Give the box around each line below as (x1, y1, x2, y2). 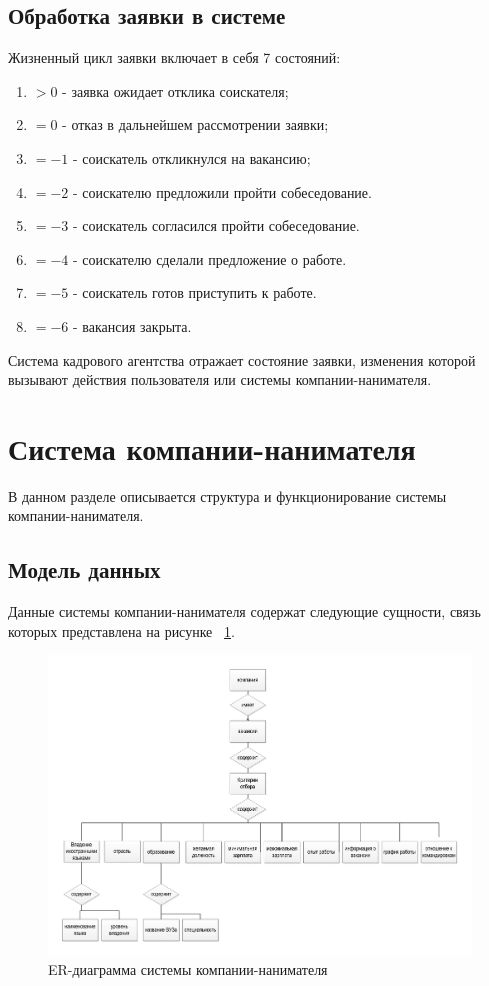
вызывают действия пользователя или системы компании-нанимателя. (8, 369, 432, 390)
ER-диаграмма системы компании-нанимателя (48, 958, 328, 979)
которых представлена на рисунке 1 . (8, 620, 235, 641)
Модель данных (8, 554, 161, 585)
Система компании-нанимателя (8, 427, 416, 468)
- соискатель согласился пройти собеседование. (73, 215, 360, 236)
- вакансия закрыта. (73, 315, 192, 336)
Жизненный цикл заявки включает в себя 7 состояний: (8, 47, 341, 68)
